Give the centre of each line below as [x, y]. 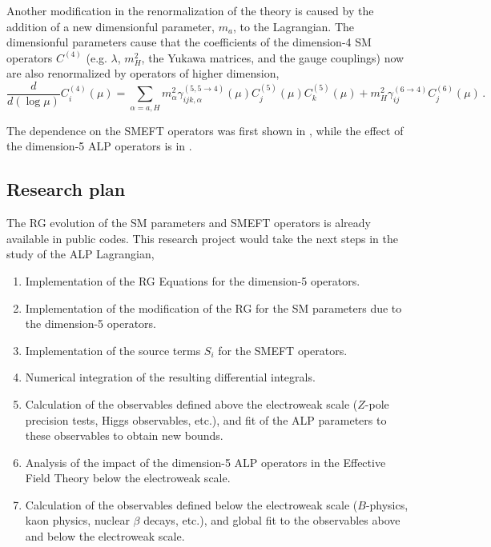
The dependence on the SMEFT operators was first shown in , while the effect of [205, 130]
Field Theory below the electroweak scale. [128, 478]
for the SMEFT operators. [283, 350]
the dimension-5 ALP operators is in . [99, 146]
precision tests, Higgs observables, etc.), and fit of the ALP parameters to [206, 419]
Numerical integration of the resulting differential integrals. [170, 377]
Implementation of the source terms [113, 350]
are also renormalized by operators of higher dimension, [143, 73]
